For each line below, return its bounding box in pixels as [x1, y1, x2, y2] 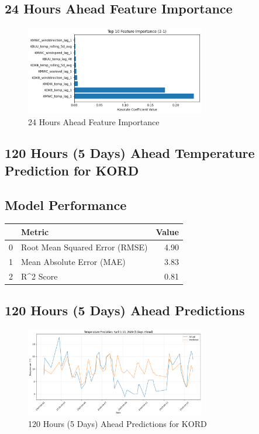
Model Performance [5, 195, 127, 213]
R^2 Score [21, 270, 58, 282]
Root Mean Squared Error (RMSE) [21, 240, 148, 253]
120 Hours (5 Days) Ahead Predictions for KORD [28, 417, 207, 429]
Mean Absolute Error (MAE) [21, 255, 126, 267]
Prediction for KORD [5, 161, 139, 179]
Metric [21, 225, 49, 237]
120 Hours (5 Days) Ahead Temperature [5, 144, 255, 162]
